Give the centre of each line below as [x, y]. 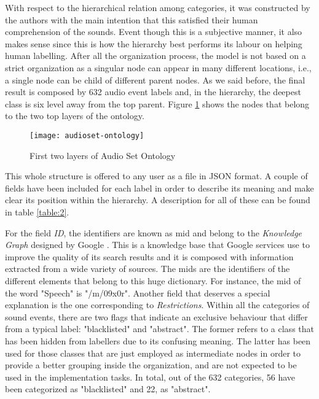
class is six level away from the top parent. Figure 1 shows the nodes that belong [157, 103]
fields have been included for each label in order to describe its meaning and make [159, 188]
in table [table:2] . [37, 211]
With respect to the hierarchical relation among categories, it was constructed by [158, 7]
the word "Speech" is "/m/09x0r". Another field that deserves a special [138, 292]
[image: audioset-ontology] [87, 135]
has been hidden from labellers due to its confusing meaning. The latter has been [158, 340]
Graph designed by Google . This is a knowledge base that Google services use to [157, 245]
